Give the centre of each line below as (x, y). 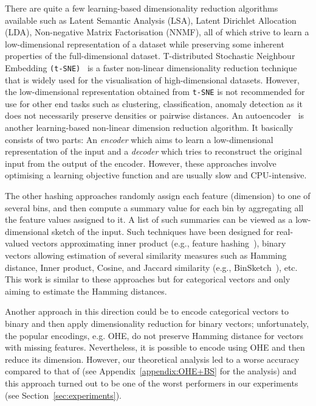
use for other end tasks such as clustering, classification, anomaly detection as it (154, 103)
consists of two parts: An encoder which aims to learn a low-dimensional (139, 139)
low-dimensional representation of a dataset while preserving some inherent (145, 44)
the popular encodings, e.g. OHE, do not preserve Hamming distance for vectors (154, 335)
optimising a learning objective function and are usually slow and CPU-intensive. (156, 175)
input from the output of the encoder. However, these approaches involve (141, 163)
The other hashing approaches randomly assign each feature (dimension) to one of (158, 196)
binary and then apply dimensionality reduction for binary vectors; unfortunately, (157, 323)
